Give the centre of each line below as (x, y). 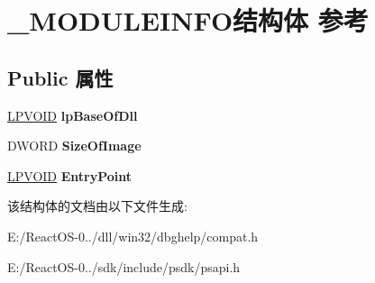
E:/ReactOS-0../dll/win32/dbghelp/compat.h (133, 236)
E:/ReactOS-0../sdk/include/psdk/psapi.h (124, 266)
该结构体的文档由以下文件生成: (97, 206)
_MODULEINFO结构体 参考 (188, 20)
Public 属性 (60, 77)
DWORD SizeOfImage (74, 146)
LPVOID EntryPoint (70, 175)
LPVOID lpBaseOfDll (73, 115)
